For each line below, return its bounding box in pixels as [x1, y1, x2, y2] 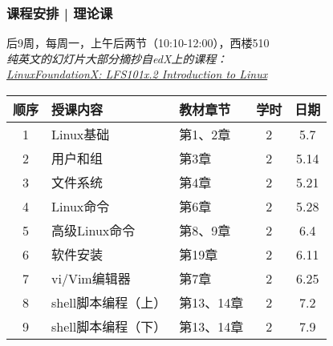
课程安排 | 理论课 [6, 2, 113, 22]
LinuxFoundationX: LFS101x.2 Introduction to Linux [6, 66, 268, 82]
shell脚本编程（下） [51, 317, 167, 336]
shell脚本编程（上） [51, 293, 167, 312]
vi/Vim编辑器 [51, 269, 131, 288]
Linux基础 [51, 125, 110, 143]
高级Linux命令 [51, 221, 136, 239]
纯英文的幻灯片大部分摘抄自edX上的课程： [6, 50, 228, 66]
